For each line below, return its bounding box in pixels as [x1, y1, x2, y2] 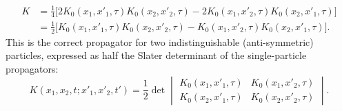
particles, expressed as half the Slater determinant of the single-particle [6, 48, 307, 62]
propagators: [6, 61, 59, 75]
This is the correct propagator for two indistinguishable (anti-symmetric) [6, 34, 314, 49]
